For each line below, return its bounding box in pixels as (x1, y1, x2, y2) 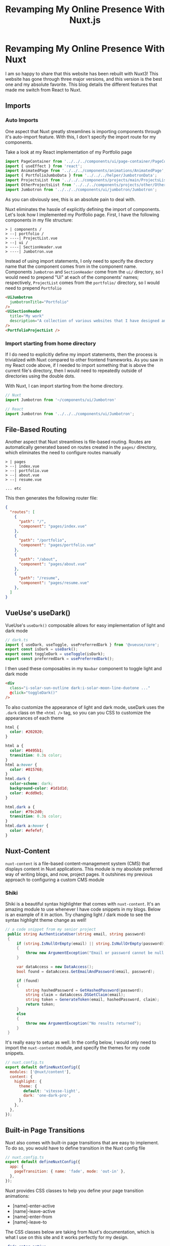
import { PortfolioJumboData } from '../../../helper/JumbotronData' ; (5, 173, 157, 178)
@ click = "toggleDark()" (10, 690, 58, 695)
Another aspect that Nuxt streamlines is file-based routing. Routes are (5, 439, 151, 445)
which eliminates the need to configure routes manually (5, 450, 121, 456)
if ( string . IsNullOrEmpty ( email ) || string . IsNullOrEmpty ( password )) (16, 941, 166, 946)
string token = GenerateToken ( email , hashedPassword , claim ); (25, 997, 159, 1002)
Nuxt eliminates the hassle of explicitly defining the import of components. (5, 206, 160, 212)
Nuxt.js (69, 14, 101, 26)
